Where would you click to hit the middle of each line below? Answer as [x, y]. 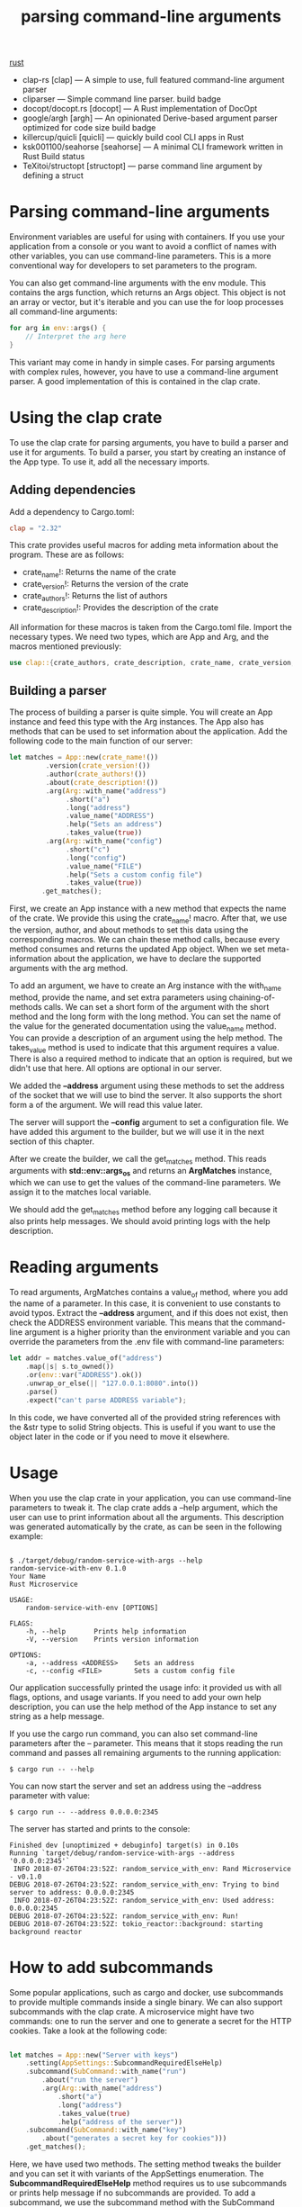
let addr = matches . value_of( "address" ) [86, 1358]
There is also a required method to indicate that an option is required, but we [151, 1058]
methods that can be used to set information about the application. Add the [148, 732]
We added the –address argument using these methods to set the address [147, 1085]
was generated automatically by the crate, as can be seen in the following [146, 1527]
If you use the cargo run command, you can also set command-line [133, 1734]
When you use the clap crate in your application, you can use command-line [151, 1498]
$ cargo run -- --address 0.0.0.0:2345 [84, 1812]
